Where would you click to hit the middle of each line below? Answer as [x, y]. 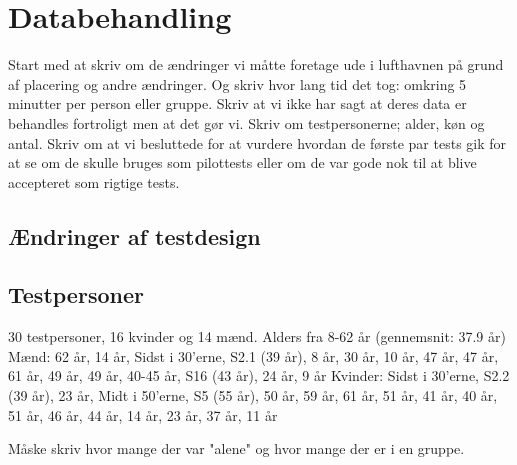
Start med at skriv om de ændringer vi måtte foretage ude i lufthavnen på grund [256, 64]
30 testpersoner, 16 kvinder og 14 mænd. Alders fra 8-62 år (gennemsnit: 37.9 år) [257, 336]
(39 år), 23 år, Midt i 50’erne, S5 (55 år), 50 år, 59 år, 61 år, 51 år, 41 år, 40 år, [253, 395]
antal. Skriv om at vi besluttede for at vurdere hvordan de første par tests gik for [257, 142]
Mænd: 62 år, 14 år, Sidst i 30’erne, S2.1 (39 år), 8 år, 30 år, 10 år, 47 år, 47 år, [253, 355]
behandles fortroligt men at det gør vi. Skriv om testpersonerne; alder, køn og [246, 122]
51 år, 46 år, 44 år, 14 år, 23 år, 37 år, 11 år [143, 414]
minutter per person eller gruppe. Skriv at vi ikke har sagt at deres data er [237, 103]
